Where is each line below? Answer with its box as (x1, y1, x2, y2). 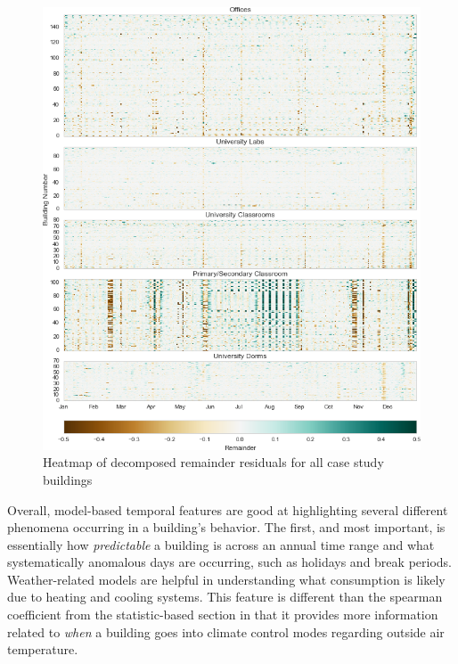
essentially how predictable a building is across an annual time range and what (7, 535, 435, 553)
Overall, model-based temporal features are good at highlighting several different (7, 500, 448, 519)
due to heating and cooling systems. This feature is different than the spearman (7, 587, 443, 606)
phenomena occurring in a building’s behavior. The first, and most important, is (7, 518, 446, 537)
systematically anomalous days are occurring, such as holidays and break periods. (7, 553, 452, 571)
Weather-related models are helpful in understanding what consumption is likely (7, 570, 446, 588)
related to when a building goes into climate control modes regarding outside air (7, 622, 445, 641)
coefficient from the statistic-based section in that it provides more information (7, 605, 438, 624)
